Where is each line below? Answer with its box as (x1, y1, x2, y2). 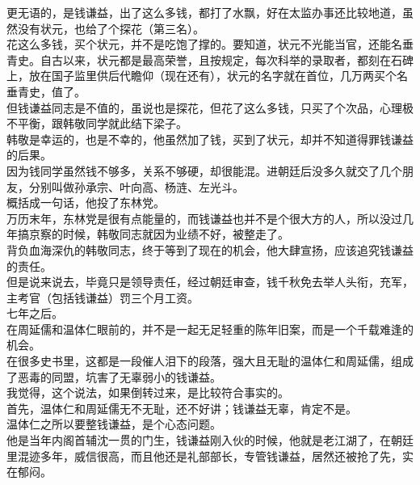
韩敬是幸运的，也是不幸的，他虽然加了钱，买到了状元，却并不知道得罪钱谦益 (6, 130, 414, 147)
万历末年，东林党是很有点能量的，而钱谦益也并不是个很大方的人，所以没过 (6, 209, 402, 226)
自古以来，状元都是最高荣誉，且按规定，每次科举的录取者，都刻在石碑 (40, 51, 414, 68)
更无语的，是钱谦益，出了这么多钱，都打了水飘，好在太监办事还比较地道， (6, 4, 402, 20)
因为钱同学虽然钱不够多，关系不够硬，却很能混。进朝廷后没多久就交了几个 (6, 162, 402, 179)
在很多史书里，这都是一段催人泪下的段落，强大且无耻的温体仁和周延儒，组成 (6, 352, 414, 369)
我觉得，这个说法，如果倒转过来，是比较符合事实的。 (6, 384, 289, 401)
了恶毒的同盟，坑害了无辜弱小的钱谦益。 (6, 368, 221, 385)
